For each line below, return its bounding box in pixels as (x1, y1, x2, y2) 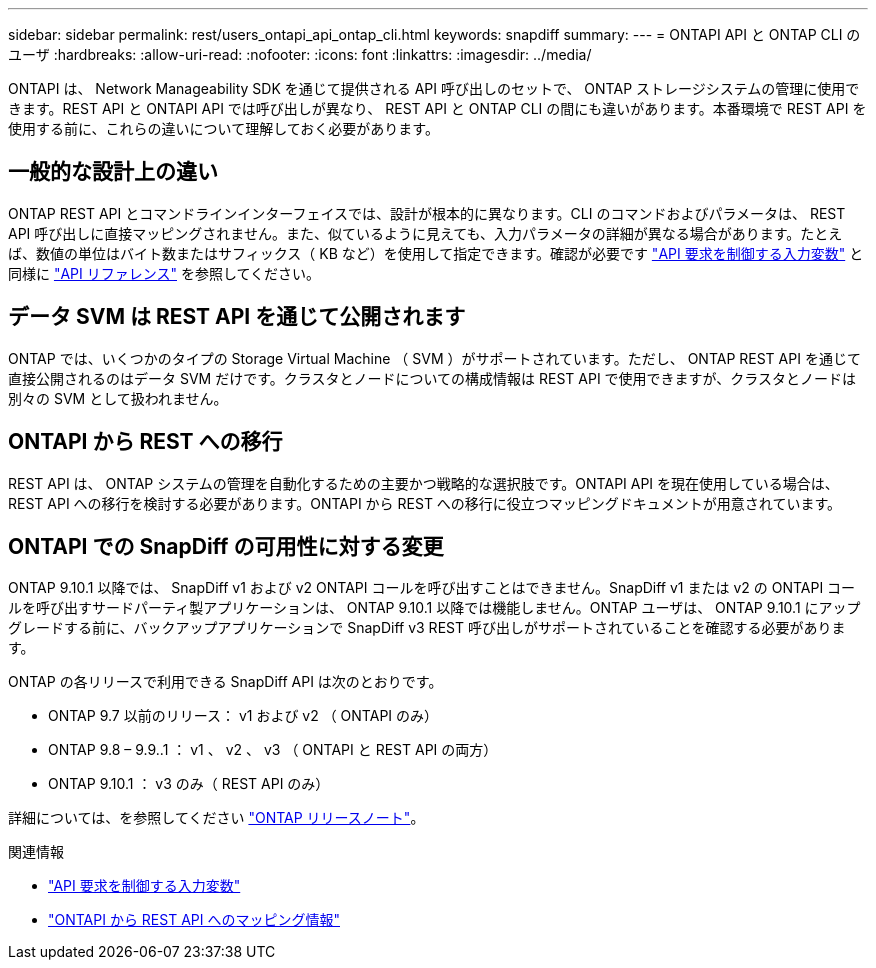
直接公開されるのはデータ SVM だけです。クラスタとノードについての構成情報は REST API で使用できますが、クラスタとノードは (8, 369, 857, 387)
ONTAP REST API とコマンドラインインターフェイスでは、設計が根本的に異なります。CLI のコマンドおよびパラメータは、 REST (8, 204, 846, 222)
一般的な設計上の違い (8, 159, 218, 185)
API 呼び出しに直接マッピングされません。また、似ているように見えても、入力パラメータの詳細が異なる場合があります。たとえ (8, 224, 843, 242)
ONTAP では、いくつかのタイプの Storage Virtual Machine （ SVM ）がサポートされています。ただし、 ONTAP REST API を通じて (8, 349, 861, 367)
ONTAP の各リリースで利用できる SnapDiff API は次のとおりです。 (8, 673, 443, 691)
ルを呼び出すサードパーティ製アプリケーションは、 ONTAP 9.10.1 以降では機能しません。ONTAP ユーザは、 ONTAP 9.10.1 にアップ (8, 599, 861, 617)
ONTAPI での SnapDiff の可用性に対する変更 (8, 533, 444, 559)
